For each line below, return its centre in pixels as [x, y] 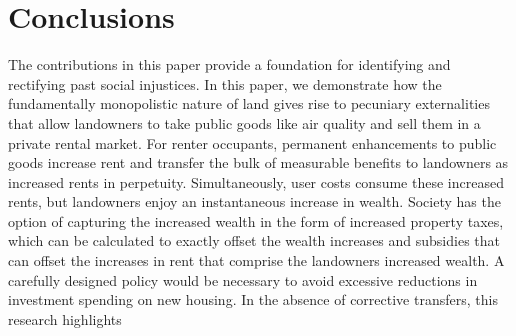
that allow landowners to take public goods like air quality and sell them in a [244, 122]
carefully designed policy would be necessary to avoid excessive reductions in [243, 279]
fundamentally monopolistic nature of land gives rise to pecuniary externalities [249, 103]
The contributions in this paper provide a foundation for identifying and [229, 64]
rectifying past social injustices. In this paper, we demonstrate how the [225, 83]
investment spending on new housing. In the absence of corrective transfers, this [253, 299]
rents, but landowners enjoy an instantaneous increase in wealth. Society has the [254, 201]
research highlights [65, 318]
